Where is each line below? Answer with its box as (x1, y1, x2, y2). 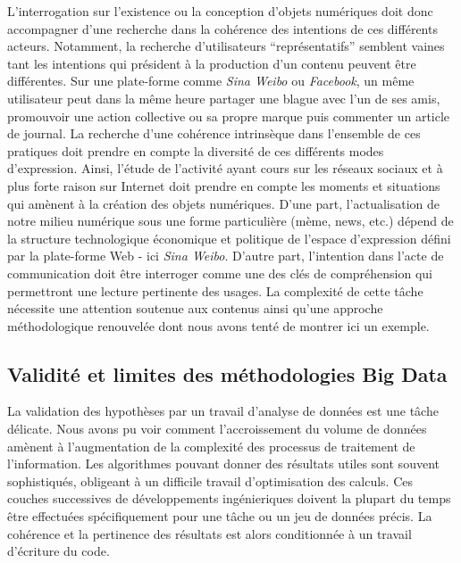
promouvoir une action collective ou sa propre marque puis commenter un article (7, 106, 450, 125)
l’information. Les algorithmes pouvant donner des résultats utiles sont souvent (7, 454, 440, 473)
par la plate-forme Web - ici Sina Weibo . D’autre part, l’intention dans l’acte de (7, 246, 444, 265)
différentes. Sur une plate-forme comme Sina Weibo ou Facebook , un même (7, 71, 415, 90)
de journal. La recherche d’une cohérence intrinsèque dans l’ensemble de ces (7, 124, 421, 143)
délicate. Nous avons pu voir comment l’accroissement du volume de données (7, 419, 427, 438)
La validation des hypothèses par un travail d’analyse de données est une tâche (7, 402, 439, 420)
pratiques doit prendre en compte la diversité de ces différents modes (7, 141, 384, 160)
